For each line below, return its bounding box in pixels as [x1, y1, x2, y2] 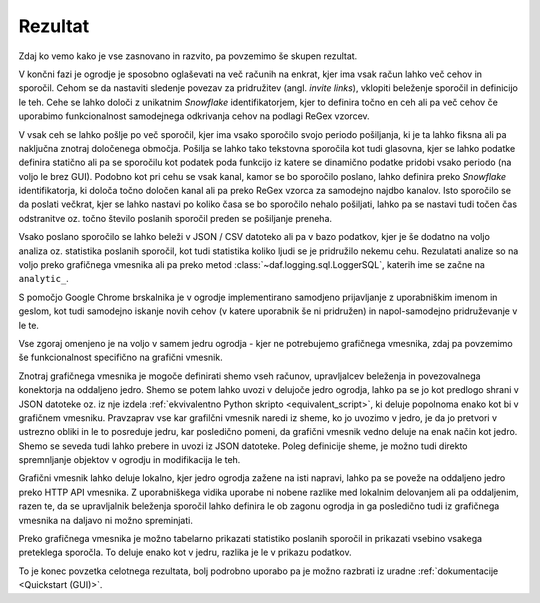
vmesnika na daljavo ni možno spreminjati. [18, 514, 194, 526]
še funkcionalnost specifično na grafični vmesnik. [18, 351, 224, 364]
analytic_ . [18, 273, 69, 285]
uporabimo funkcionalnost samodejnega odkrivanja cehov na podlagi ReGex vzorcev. [18, 110, 370, 122]
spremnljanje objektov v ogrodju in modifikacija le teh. [18, 454, 241, 466]
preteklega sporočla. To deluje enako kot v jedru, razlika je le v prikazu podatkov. [18, 546, 352, 559]
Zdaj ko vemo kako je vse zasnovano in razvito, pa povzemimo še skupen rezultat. [18, 50, 358, 62]
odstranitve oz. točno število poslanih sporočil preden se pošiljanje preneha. [18, 212, 333, 224]
